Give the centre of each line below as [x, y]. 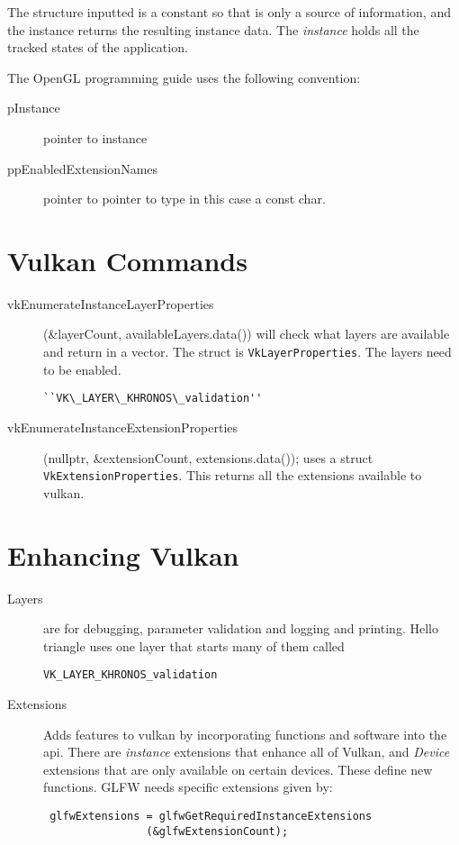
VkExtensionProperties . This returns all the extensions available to [233, 475]
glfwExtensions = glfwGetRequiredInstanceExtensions [211, 816]
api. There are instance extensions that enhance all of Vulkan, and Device [247, 752]
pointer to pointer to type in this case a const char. [184, 199]
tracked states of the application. [98, 47]
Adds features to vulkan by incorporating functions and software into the [245, 734]
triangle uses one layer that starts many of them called [194, 645]
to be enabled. [82, 369]
